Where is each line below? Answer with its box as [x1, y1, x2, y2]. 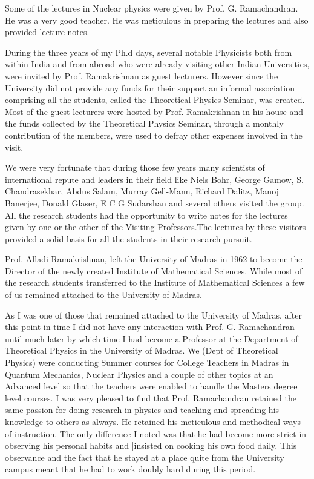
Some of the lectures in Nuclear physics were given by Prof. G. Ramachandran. [5, 2, 298, 14]
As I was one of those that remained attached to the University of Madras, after [5, 308, 302, 321]
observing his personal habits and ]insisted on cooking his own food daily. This [5, 439, 297, 452]
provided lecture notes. [5, 25, 90, 38]
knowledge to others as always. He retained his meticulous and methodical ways [5, 415, 301, 428]
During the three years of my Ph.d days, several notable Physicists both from [5, 45, 292, 58]
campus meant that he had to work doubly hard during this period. [5, 463, 256, 475]
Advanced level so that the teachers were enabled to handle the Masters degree [5, 380, 298, 392]
